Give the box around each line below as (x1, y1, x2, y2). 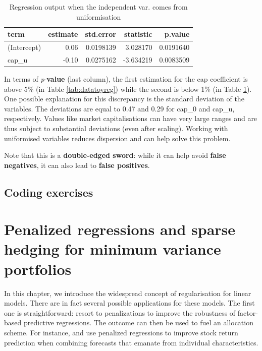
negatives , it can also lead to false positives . (4, 159, 150, 170)
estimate (48, 29, 78, 39)
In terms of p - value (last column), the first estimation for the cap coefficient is (4, 73, 248, 84)
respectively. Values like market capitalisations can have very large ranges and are (4, 113, 257, 124)
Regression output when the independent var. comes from (9, 2, 188, 12)
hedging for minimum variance (4, 239, 221, 259)
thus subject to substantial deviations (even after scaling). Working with (4, 123, 228, 133)
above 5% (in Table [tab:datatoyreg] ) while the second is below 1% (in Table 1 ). (4, 83, 252, 94)
